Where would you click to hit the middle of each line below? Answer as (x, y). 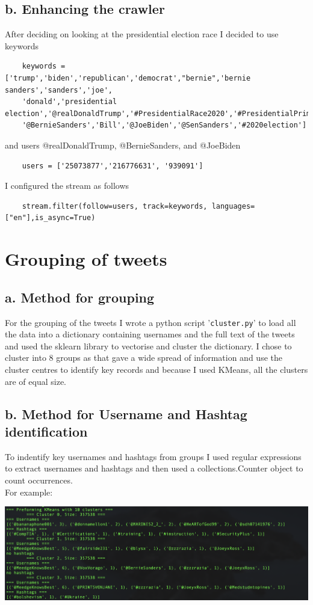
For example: (29, 492)
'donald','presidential (70, 102)
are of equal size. (36, 381)
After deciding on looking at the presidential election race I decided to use (142, 34)
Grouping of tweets (86, 259)
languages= (233, 206)
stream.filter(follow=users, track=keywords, (115, 206)
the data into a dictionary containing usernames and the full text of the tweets (150, 334)
